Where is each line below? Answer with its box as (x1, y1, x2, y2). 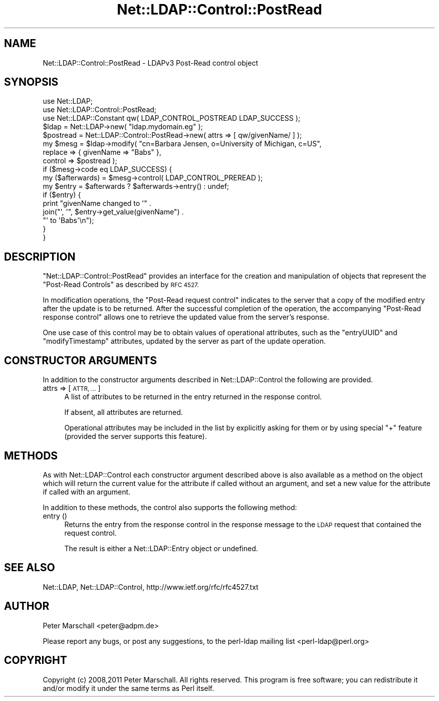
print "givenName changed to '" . (43, 199, 151, 208)
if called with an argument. (43, 487, 131, 496)
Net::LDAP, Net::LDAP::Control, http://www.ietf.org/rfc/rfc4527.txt (43, 582, 259, 591)
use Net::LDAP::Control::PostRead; (43, 105, 157, 114)
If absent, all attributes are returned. (64, 408, 183, 417)
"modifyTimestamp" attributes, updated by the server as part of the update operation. (43, 337, 326, 346)
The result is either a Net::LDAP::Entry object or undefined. (64, 544, 258, 553)
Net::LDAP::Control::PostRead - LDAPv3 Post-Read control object (43, 58, 258, 67)
